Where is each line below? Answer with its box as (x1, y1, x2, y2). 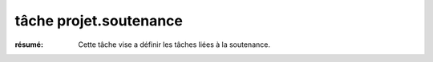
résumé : (14, 40, 44, 49)
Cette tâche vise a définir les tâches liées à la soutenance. (78, 40, 270, 49)
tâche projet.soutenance (14, 12, 184, 29)
